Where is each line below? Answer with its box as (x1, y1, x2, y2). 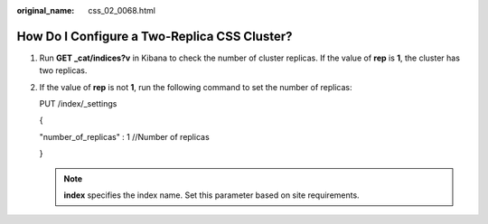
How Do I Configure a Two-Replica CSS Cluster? (16, 28, 293, 44)
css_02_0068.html (88, 5, 155, 15)
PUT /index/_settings (39, 98, 117, 109)
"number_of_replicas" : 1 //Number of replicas (39, 131, 210, 142)
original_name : (16, 5, 75, 15)
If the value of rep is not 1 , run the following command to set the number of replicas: (39, 81, 352, 92)
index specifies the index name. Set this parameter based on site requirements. (63, 190, 361, 201)
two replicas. (39, 65, 88, 76)
